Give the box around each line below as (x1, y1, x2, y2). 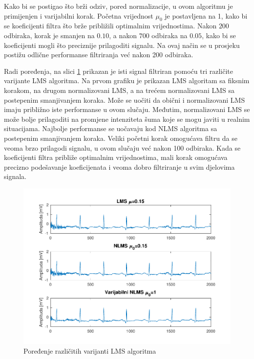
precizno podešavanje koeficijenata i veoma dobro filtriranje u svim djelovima (4, 161, 235, 172)
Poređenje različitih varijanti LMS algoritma (23, 345, 156, 356)
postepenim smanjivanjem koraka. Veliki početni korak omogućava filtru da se (4, 133, 237, 143)
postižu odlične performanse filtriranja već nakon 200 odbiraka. (4, 49, 193, 60)
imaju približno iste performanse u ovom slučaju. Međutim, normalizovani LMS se (4, 104, 250, 114)
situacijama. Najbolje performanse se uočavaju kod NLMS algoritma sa (4, 123, 217, 134)
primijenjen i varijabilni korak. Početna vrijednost (4, 10, 153, 21)
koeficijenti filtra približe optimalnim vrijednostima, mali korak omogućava (4, 152, 228, 162)
